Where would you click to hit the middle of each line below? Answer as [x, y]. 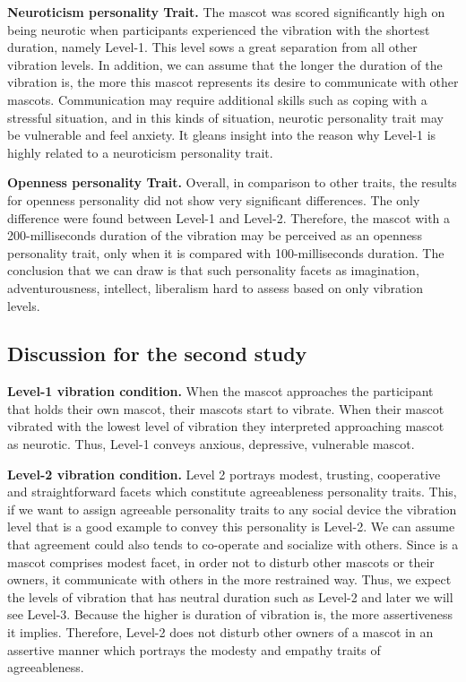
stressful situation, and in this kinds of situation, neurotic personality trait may [225, 117]
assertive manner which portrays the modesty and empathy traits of [194, 649]
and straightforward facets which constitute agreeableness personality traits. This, [232, 492]
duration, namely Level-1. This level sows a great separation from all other [212, 47]
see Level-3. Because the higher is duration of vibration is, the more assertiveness [230, 614]
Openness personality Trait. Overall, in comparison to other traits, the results [232, 182]
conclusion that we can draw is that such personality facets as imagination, [213, 270]
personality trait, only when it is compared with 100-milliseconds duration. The [226, 252]
